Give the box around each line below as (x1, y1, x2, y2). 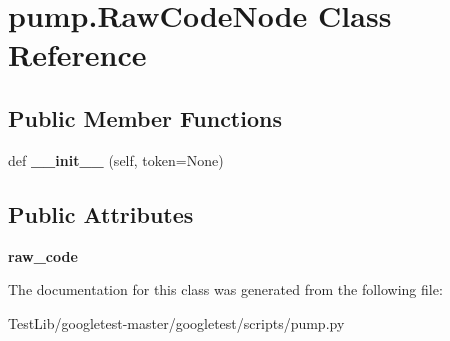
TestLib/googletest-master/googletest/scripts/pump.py (8, 312, 345, 333)
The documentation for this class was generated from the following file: (8, 279, 443, 300)
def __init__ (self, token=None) (8, 149, 224, 170)
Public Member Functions (8, 102, 282, 133)
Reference (8, 34, 147, 75)
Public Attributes (8, 198, 194, 229)
